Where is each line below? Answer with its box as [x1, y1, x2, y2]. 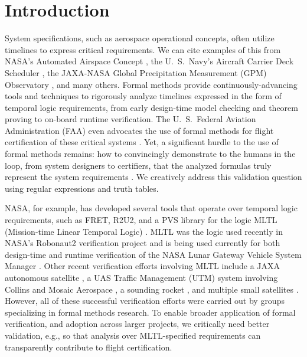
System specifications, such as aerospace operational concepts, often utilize [5, 32, 275, 44]
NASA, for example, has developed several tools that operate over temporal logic [5, 202, 298, 214]
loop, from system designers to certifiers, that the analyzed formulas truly [5, 159, 272, 171]
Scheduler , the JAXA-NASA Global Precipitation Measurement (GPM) [5, 66, 267, 78]
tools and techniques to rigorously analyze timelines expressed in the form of [5, 90, 282, 102]
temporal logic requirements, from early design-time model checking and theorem [5, 101, 298, 113]
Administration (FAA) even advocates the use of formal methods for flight [5, 124, 274, 136]
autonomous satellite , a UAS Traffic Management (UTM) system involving [5, 271, 278, 283]
